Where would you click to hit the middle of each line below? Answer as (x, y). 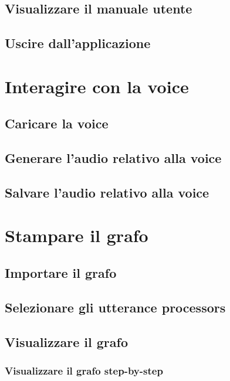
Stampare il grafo (77, 235)
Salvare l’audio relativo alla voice (107, 192)
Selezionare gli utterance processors (115, 307)
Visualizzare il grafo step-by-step (84, 370)
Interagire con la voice (97, 86)
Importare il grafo (61, 273)
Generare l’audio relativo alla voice (113, 158)
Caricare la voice (57, 123)
